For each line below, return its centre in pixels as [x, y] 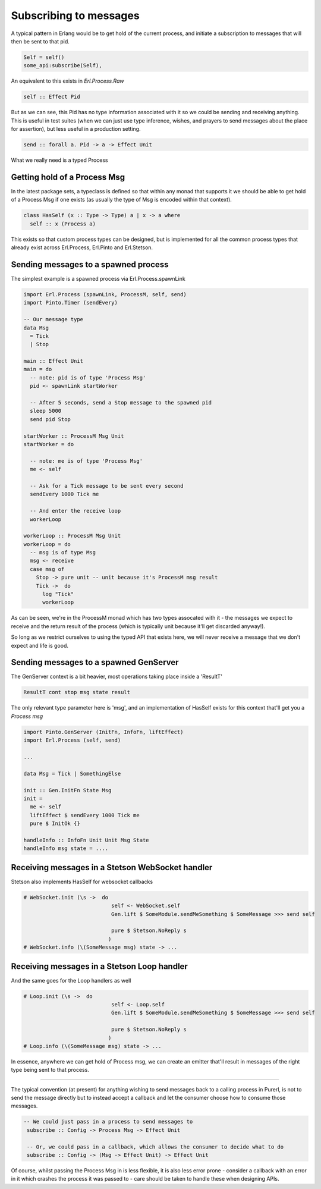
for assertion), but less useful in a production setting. [76, 129]
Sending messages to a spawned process [90, 264]
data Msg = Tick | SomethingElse [72, 774]
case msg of [47, 569]
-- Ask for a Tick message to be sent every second [107, 486]
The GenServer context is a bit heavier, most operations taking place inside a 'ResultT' [117, 677]
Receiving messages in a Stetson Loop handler [100, 966]
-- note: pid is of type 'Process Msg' [88, 377]
